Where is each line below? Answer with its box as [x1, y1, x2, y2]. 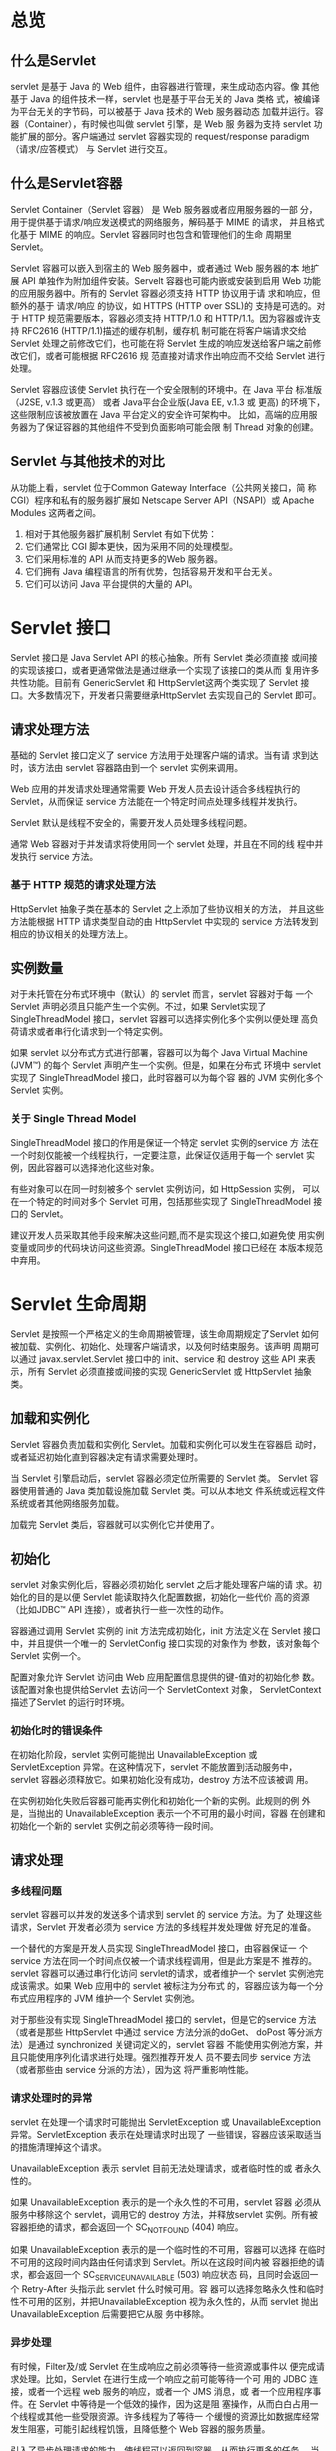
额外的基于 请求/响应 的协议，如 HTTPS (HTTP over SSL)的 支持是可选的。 [10, 299, 317, 311]
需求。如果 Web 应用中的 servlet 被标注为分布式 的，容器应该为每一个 [27, 1980, 315, 1992]
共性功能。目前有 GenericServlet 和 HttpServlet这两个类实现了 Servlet [10, 676, 299, 688]
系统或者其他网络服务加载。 [10, 1497, 125, 1509]
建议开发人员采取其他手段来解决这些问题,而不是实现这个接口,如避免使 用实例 [10, 1229, 325, 1241]
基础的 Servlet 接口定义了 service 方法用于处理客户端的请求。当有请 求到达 [10, 749, 319, 761]
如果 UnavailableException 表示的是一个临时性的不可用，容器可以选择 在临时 [10, 2244, 326, 2256]
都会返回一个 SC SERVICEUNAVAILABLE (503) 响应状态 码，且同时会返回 [27, 2269, 310, 2283]
